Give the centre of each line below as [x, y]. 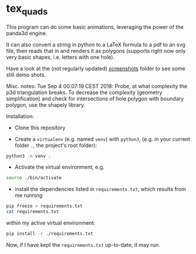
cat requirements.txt [33, 212]
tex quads [27, 9]
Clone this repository [40, 128]
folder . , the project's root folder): [56, 145]
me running [29, 195]
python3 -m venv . [29, 156]
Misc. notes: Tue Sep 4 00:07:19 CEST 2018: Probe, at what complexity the [97, 86]
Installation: [20, 116]
